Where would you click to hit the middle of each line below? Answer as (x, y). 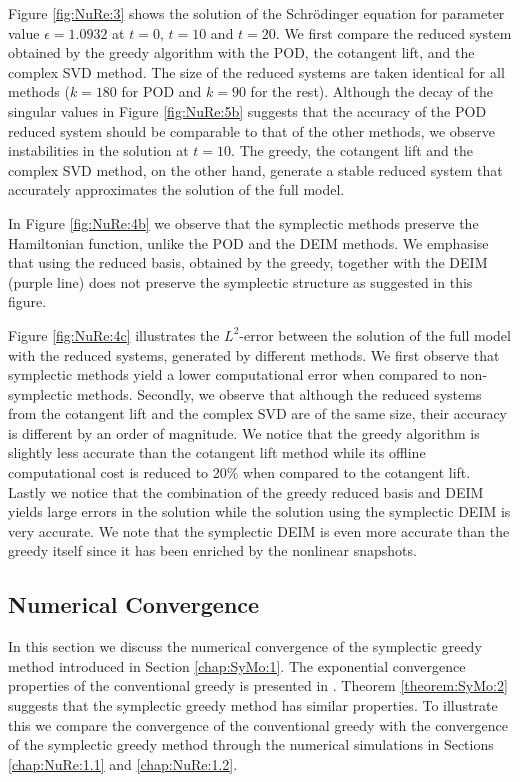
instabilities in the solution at (98, 150)
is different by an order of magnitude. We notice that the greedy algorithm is (244, 432)
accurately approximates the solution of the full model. (176, 189)
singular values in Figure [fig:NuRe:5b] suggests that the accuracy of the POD (247, 110)
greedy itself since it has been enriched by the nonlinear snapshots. (212, 550)
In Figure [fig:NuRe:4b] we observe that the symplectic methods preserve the (243, 222)
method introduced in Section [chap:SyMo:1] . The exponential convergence (237, 665)
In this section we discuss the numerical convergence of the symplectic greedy (245, 646)
